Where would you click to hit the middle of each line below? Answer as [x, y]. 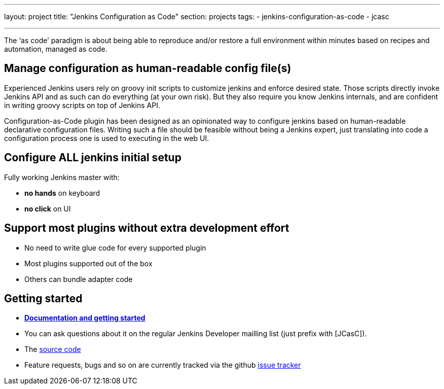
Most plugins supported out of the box [88, 263]
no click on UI [48, 208]
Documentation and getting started [85, 318]
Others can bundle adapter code [79, 279]
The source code [53, 349]
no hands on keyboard [62, 193]
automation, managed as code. [56, 49]
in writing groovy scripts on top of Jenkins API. [82, 105]
